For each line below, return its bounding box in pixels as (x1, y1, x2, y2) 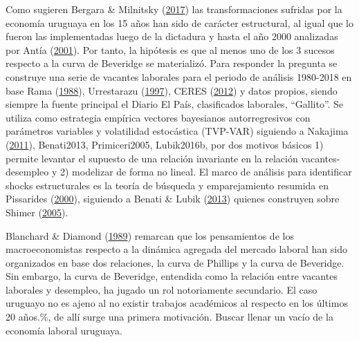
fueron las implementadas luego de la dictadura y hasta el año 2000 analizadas (6, 29, 338, 44)
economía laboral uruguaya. (6, 323, 122, 337)
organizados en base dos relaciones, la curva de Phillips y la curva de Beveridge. (6, 255, 344, 269)
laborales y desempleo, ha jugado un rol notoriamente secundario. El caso (6, 282, 317, 296)
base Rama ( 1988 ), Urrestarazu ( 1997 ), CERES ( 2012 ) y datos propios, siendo (6, 83, 338, 97)
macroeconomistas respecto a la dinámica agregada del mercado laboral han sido (6, 242, 347, 256)
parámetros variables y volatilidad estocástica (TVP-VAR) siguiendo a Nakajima (6, 124, 349, 138)
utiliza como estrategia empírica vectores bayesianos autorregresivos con (6, 110, 311, 124)
